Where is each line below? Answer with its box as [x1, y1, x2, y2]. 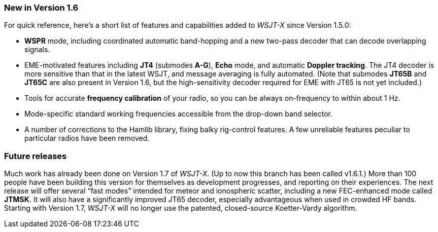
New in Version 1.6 [4, 3, 79, 13]
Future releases [4, 150, 67, 161]
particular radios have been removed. [24, 134, 150, 143]
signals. [24, 45, 50, 54]
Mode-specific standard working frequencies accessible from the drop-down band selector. [24, 109, 333, 119]
